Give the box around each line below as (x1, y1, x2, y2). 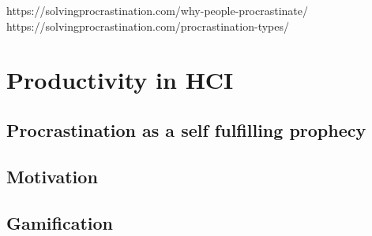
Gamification (6, 210, 114, 234)
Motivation (6, 164, 98, 188)
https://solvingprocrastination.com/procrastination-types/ (6, 17, 289, 34)
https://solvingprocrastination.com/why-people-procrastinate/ (6, 2, 309, 18)
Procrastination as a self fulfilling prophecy (6, 117, 366, 142)
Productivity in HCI (6, 64, 234, 96)
